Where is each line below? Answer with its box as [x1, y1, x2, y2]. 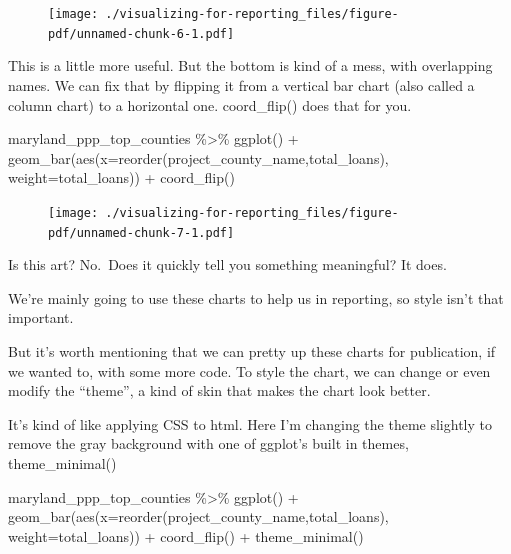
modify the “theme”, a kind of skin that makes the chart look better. [8, 380, 431, 401]
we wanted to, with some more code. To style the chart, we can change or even [8, 360, 491, 381]
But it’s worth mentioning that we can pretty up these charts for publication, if [8, 340, 496, 361]
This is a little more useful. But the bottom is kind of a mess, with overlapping [8, 55, 493, 76]
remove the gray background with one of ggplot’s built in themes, [8, 433, 409, 454]
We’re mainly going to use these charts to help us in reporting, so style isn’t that [8, 287, 504, 308]
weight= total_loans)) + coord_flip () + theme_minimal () [8, 525, 364, 546]
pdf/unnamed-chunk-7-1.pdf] [48, 225, 235, 240]
